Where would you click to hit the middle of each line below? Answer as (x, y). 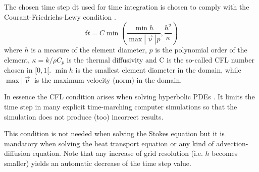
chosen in (18, 70)
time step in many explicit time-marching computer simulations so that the (121, 106)
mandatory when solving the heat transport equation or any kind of (109, 143)
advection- (232, 143)
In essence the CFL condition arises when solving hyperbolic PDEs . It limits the (129, 97)
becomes (225, 153)
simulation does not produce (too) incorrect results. (84, 116)
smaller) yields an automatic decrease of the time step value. (98, 163)
